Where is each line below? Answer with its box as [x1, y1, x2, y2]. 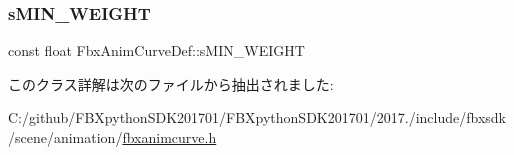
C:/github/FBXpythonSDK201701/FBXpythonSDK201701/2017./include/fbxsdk [8, 107, 506, 128]
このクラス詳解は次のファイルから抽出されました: [8, 73, 334, 94]
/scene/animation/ [8, 127, 123, 147]
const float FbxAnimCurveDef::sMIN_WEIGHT [8, 40, 305, 61]
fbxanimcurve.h [122, 127, 217, 147]
